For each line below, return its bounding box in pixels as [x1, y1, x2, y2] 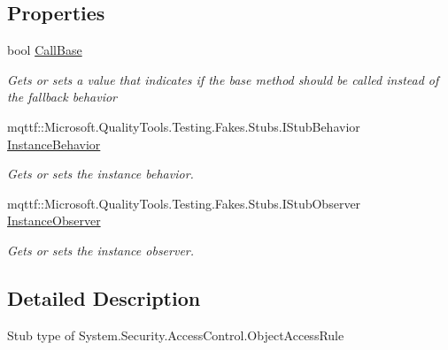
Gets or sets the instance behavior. [7, 164, 194, 183]
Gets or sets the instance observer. [7, 240, 195, 259]
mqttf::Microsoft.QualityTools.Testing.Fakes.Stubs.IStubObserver [7, 194, 361, 212]
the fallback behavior [7, 87, 117, 106]
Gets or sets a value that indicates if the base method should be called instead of [7, 70, 439, 88]
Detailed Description [7, 284, 201, 311]
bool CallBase [7, 41, 82, 59]
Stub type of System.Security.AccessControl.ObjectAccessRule [7, 325, 344, 344]
